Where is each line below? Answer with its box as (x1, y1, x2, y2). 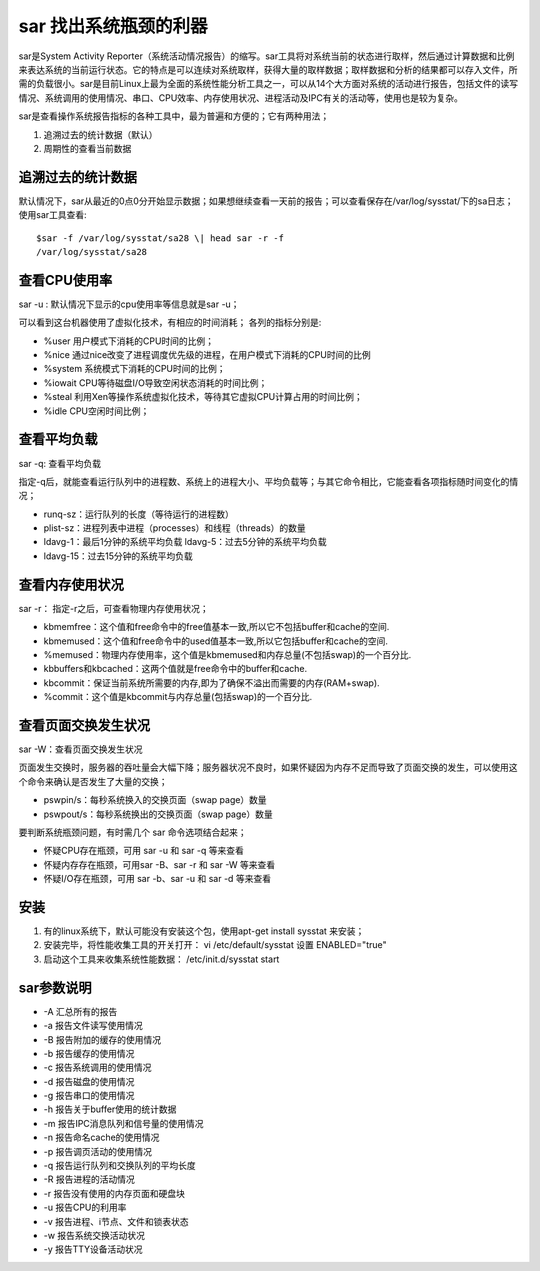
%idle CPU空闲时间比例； (43, 405, 150, 417)
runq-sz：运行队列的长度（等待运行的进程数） (43, 508, 234, 520)
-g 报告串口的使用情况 (43, 1090, 135, 1102)
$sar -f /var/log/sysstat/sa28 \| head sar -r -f (36, 232, 285, 244)
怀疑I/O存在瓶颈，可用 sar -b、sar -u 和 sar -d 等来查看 (43, 873, 272, 885)
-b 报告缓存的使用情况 (43, 1047, 135, 1059)
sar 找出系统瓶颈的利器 (18, 15, 208, 37)
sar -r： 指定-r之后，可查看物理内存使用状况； (18, 602, 209, 614)
